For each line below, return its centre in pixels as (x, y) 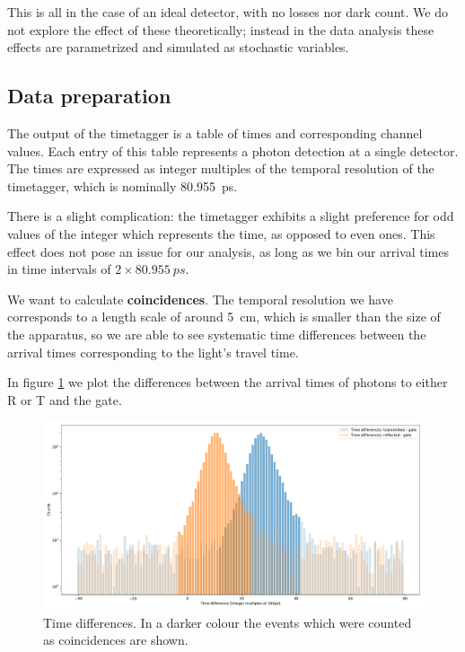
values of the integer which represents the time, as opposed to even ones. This (221, 233)
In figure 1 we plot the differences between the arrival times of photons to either (228, 382)
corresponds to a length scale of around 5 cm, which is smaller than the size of (224, 317)
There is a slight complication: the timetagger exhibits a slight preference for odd (231, 216)
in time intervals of (59, 269)
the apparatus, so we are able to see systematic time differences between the (217, 334)
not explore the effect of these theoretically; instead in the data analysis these (221, 29)
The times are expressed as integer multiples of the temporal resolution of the (221, 168)
